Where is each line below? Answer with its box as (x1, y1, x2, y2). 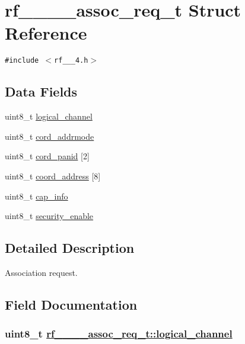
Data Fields (5, 82, 78, 101)
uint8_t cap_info (5, 189, 68, 202)
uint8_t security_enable (5, 210, 94, 222)
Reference (5, 21, 87, 45)
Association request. (5, 266, 78, 278)
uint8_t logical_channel (5, 110, 93, 123)
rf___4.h (54, 56, 88, 65)
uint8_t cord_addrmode (5, 130, 94, 142)
